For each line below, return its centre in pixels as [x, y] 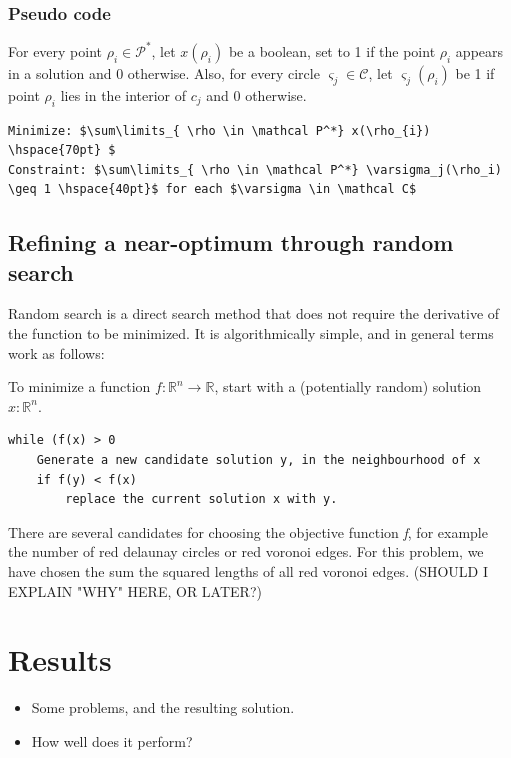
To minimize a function [79, 386]
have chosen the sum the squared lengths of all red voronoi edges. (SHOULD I [248, 571]
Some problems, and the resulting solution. [163, 707]
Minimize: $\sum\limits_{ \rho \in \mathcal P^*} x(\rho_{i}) [219, 130]
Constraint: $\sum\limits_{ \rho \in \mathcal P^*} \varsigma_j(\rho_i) [255, 169]
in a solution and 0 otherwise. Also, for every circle [164, 72]
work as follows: [56, 352]
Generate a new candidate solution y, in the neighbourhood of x [258, 460]
